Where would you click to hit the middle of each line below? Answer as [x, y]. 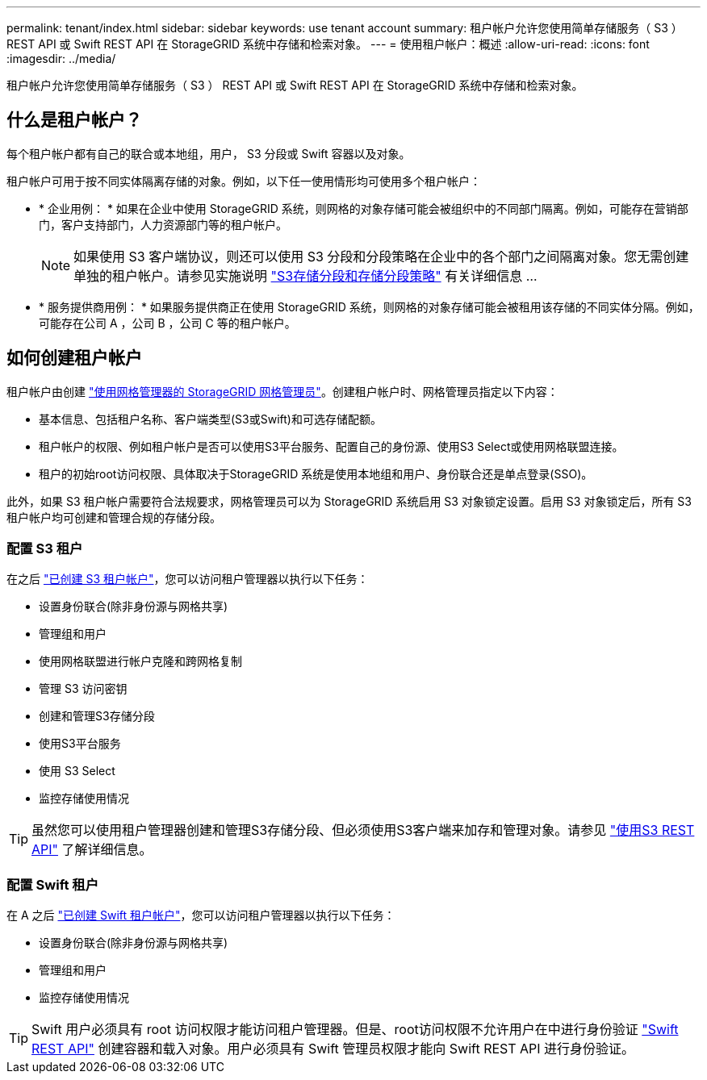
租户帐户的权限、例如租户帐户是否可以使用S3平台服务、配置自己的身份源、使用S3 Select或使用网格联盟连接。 [331, 446]
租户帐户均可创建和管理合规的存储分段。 [114, 517]
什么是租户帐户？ [74, 120]
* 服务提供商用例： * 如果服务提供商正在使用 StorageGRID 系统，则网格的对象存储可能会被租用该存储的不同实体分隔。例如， [369, 306]
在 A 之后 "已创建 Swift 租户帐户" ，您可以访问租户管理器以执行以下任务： [201, 915]
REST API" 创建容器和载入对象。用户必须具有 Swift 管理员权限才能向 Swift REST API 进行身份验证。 [333, 1049]
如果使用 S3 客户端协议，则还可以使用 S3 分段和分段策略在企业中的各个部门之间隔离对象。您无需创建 [381, 256]
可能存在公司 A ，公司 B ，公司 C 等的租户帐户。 [167, 323]
